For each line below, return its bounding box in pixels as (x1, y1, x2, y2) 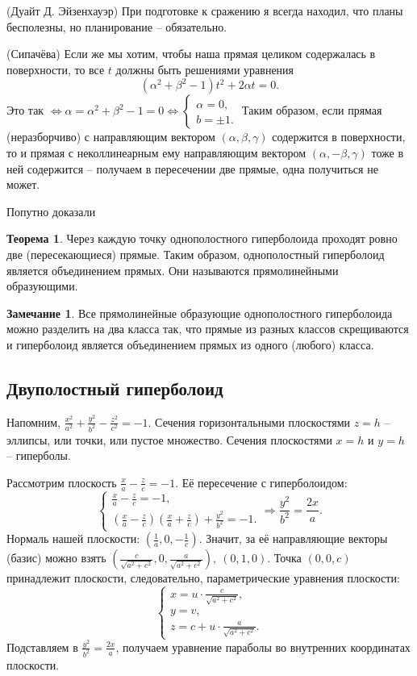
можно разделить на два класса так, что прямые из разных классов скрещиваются (6, 320, 409, 337)
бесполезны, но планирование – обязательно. (6, 18, 227, 35)
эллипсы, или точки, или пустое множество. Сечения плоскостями (6, 431, 332, 448)
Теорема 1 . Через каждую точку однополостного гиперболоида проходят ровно (6, 230, 398, 247)
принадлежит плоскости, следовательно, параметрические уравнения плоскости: (6, 570, 400, 586)
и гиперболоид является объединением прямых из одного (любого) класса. (6, 336, 374, 353)
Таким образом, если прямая (242, 102, 382, 119)
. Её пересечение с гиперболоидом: (175, 474, 348, 490)
